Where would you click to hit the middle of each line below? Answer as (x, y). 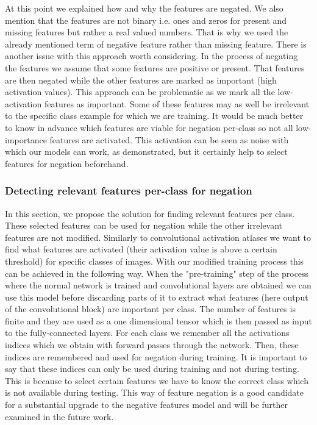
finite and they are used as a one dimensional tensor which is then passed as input (158, 320)
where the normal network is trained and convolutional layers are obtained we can (158, 285)
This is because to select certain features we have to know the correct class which (157, 380)
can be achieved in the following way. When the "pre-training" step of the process (157, 273)
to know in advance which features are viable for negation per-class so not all (149, 127)
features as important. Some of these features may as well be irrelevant (177, 103)
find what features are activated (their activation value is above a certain (141, 249)
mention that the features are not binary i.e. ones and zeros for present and (146, 20)
